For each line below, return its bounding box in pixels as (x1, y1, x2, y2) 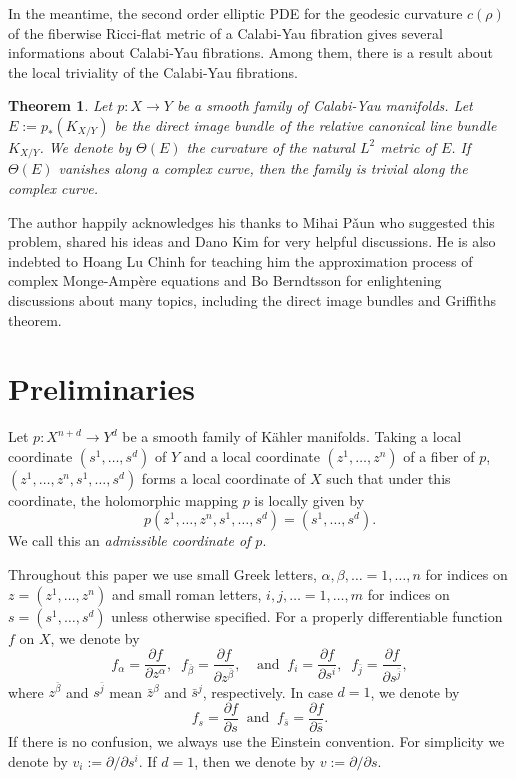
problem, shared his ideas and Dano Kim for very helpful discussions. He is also (8, 231, 496, 252)
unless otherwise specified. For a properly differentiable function (111, 605, 503, 626)
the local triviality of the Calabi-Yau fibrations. (8, 61, 298, 82)
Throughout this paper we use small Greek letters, (8, 564, 317, 585)
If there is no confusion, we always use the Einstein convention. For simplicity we (8, 731, 505, 752)
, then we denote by (194, 750, 316, 771)
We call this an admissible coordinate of (8, 530, 251, 551)
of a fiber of (403, 445, 475, 466)
